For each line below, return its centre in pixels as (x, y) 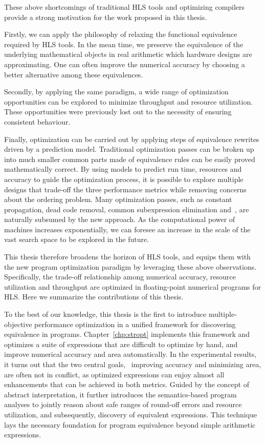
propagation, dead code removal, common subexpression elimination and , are (127, 209)
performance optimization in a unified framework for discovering (135, 324)
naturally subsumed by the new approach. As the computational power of (120, 219)
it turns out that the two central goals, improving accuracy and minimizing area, (133, 364)
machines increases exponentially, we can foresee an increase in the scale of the (127, 229)
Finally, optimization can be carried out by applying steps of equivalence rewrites (132, 139)
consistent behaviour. (37, 121)
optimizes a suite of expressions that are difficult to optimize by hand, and (121, 344)
